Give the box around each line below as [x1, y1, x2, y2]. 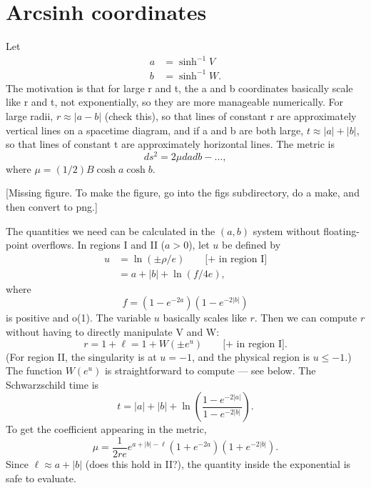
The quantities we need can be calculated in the [6, 223, 215, 238]
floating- [323, 223, 360, 238]
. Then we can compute [254, 310, 357, 325]
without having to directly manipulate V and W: [6, 324, 220, 339]
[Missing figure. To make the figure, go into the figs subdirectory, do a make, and [6, 185, 360, 200]
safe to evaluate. [6, 470, 76, 485]
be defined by [222, 237, 281, 252]
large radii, [6, 108, 54, 123]
